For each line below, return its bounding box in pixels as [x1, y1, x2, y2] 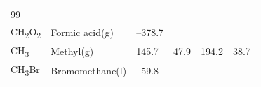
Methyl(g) [51, 44, 94, 58]
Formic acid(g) [51, 24, 114, 39]
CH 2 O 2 [11, 24, 41, 40]
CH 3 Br [11, 62, 40, 79]
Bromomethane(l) [51, 63, 127, 77]
